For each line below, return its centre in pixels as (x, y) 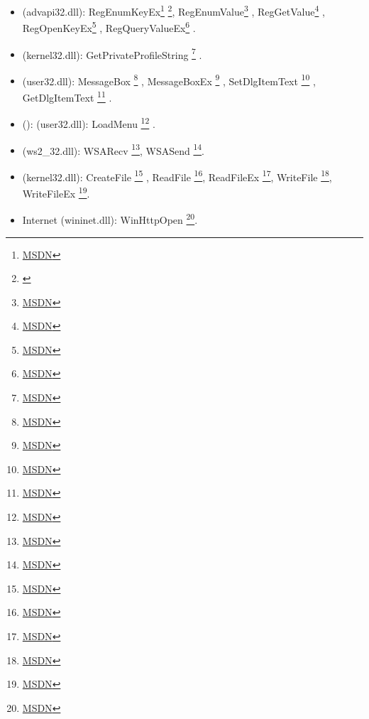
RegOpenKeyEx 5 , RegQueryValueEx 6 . (109, 27)
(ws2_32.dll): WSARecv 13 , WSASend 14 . (114, 149)
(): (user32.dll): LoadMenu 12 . (89, 123)
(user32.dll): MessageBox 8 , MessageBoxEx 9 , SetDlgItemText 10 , (169, 80)
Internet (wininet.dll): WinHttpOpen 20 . (110, 218)
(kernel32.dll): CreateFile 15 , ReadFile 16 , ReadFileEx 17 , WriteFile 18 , (177, 175)
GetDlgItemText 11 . (67, 96)
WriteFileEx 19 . (56, 192)
